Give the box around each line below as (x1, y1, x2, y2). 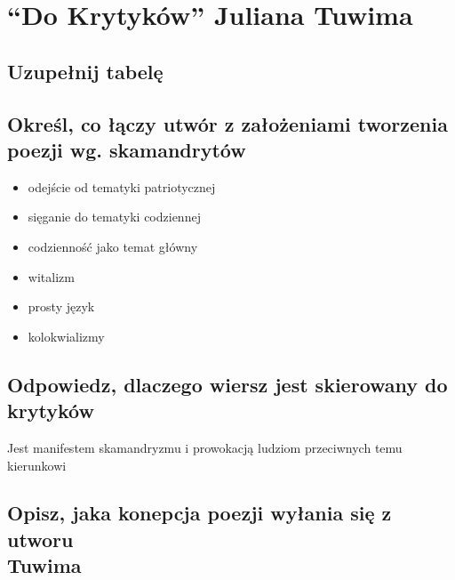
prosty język (28, 297, 95, 316)
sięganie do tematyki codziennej (28, 207, 201, 226)
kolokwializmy (28, 326, 105, 345)
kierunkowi (7, 455, 67, 474)
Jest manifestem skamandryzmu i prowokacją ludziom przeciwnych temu (7, 438, 403, 456)
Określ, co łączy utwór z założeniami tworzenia (7, 109, 448, 137)
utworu (7, 525, 74, 552)
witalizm (28, 267, 75, 286)
